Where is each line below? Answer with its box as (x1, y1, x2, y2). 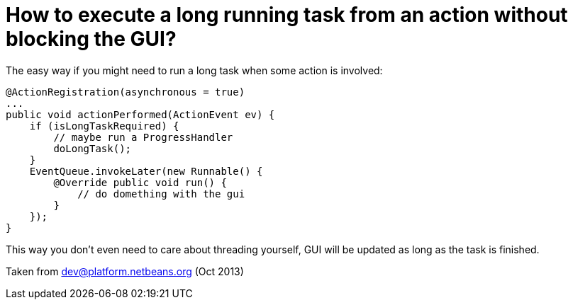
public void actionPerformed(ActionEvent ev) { (6, 108, 275, 120)
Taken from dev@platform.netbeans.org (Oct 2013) (6, 265, 244, 277)
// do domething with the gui (77, 188, 245, 200)
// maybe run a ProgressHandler (53, 131, 233, 143)
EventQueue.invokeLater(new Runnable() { (29, 165, 263, 177)
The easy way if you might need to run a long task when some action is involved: (6, 64, 383, 76)
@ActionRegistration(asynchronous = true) (6, 86, 245, 98)
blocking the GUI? (6, 27, 177, 51)
